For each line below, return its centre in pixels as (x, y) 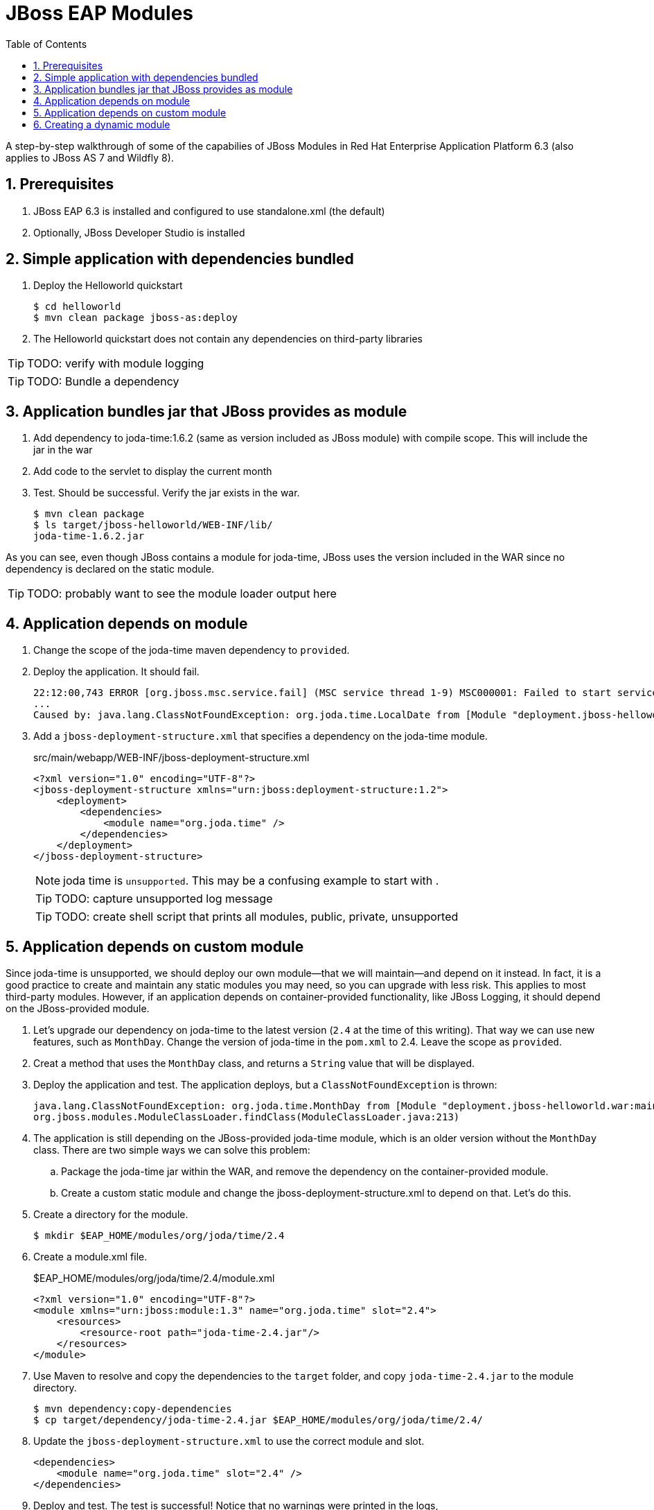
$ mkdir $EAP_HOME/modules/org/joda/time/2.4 (159, 1235)
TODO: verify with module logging (116, 364)
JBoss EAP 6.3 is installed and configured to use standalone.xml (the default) (209, 211)
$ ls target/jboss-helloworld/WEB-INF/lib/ (153, 525)
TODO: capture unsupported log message (164, 899)
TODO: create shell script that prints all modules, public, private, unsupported (257, 917)
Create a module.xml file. (90, 1256)
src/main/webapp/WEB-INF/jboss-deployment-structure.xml (171, 758)
